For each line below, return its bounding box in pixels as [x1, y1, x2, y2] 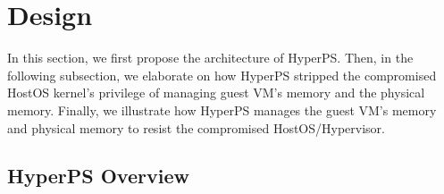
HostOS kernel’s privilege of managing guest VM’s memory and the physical [7, 83, 425, 102]
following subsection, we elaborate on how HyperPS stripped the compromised [7, 65, 437, 84]
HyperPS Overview [7, 162, 189, 190]
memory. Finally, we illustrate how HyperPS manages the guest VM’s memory [7, 100, 437, 119]
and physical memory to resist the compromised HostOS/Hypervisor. [7, 118, 385, 137]
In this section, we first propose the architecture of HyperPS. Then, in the [7, 48, 414, 67]
